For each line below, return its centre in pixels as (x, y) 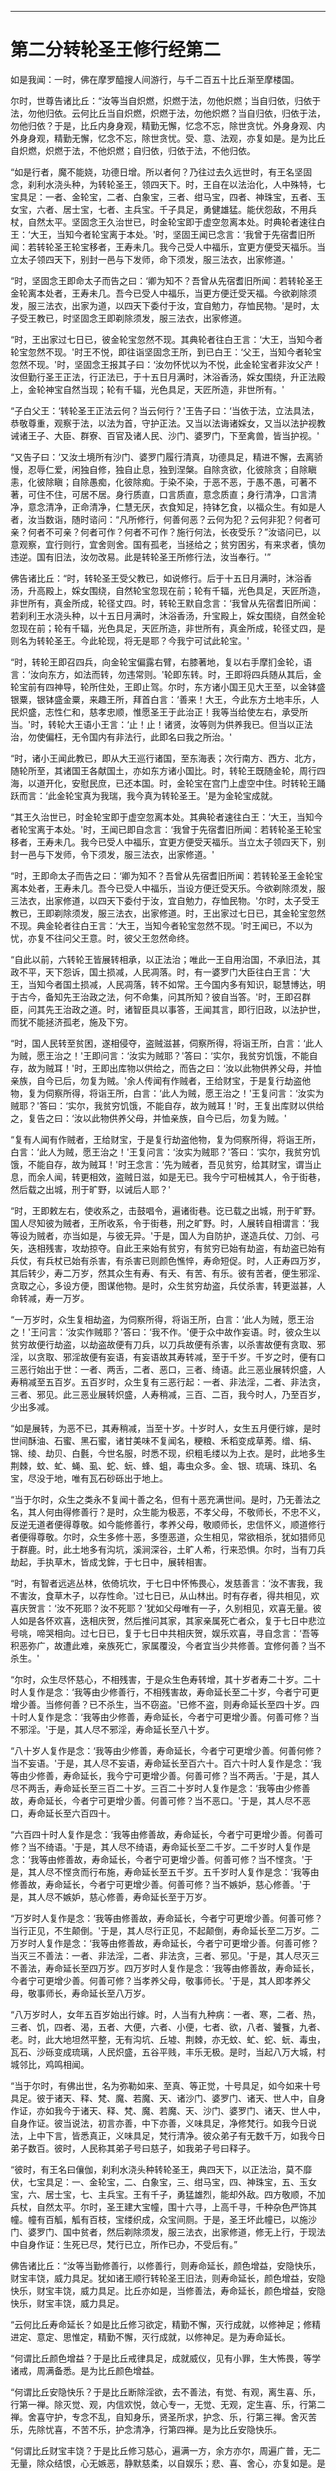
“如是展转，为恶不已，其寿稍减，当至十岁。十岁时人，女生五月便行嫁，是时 (166, 1428)
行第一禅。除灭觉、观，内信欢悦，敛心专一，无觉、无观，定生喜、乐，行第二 (168, 2404)
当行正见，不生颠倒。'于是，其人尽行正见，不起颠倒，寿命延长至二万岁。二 (165, 1930)
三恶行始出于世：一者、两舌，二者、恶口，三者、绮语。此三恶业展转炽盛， (163, 1369)
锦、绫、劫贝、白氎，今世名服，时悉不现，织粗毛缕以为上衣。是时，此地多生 (168, 1453)
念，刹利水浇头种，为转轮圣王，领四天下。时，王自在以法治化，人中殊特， (163, 184)
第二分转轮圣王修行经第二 (116, 50)
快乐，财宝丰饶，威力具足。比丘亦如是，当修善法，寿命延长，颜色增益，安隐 (168, 2290)
